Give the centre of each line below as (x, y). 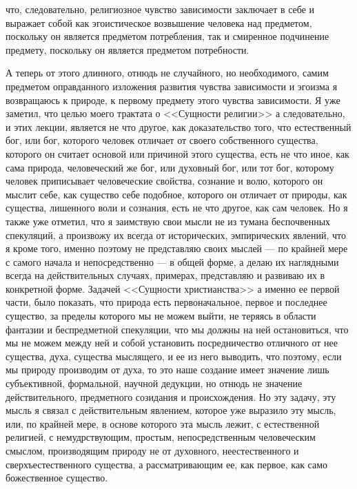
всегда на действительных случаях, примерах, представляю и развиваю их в (165, 275)
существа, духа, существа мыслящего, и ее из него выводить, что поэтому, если (174, 356)
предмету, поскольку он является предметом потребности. (127, 49)
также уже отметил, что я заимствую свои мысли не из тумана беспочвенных (168, 221)
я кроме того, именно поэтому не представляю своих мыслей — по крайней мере (177, 248)
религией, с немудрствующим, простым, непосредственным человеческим (161, 437)
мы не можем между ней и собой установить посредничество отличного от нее (172, 343)
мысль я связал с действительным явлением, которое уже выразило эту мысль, (171, 410)
